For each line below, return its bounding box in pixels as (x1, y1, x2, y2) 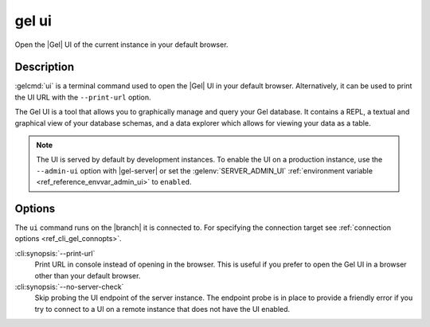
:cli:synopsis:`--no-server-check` (14, 282, 124, 292)
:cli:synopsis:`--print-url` (14, 248, 96, 258)
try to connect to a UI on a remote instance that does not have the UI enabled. (34, 304, 291, 313)
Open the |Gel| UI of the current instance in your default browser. (14, 40, 229, 49)
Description (14, 60, 75, 74)
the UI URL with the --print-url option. (14, 92, 151, 102)
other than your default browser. (34, 271, 141, 280)
